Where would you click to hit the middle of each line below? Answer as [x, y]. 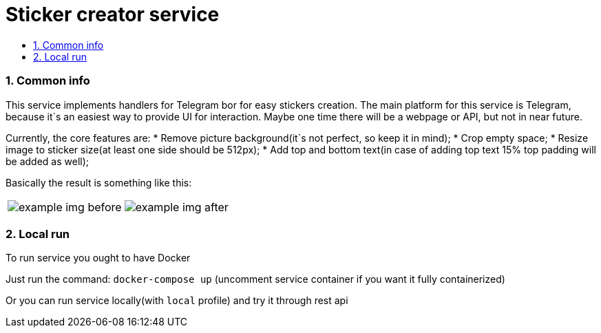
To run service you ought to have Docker [98, 258]
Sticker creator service [113, 14]
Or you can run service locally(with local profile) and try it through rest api [177, 301]
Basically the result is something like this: [99, 182]
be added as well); [48, 161]
